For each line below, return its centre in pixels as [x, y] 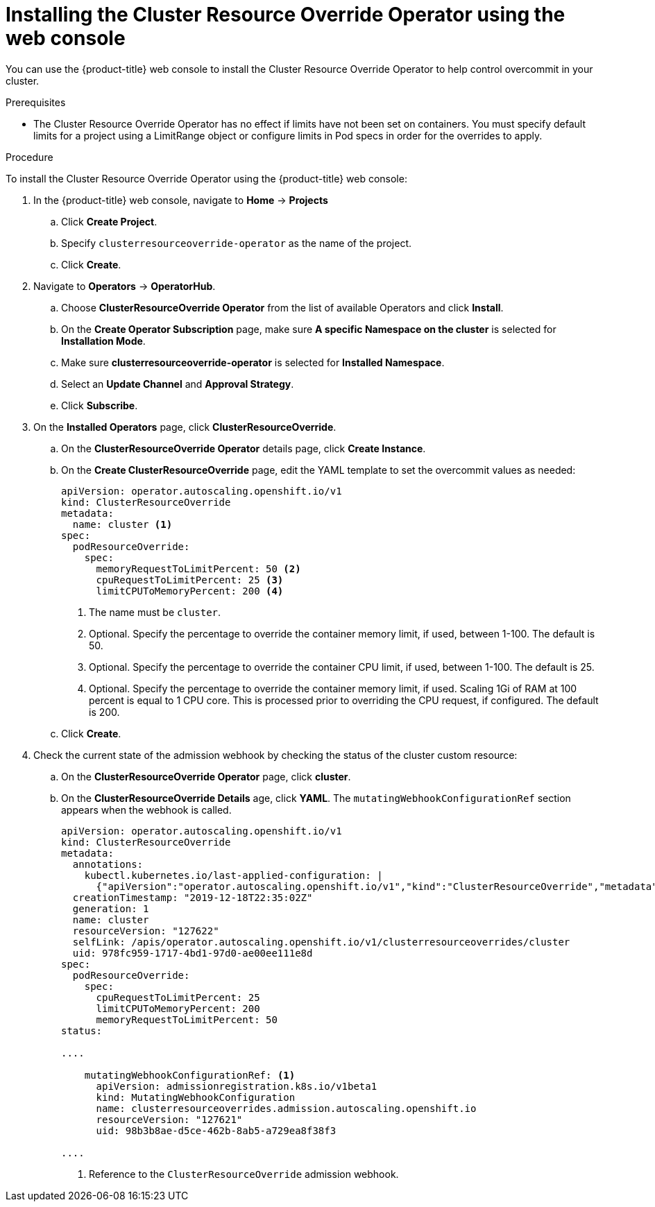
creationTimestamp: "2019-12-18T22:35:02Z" [193, 897]
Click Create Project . [109, 221]
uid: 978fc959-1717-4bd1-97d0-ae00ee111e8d [193, 953]
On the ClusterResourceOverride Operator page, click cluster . [206, 776]
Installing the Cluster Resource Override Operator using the [286, 15]
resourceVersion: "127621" [169, 1119]
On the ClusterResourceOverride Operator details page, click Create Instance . [244, 448]
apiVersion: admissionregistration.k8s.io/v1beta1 [237, 1086]
